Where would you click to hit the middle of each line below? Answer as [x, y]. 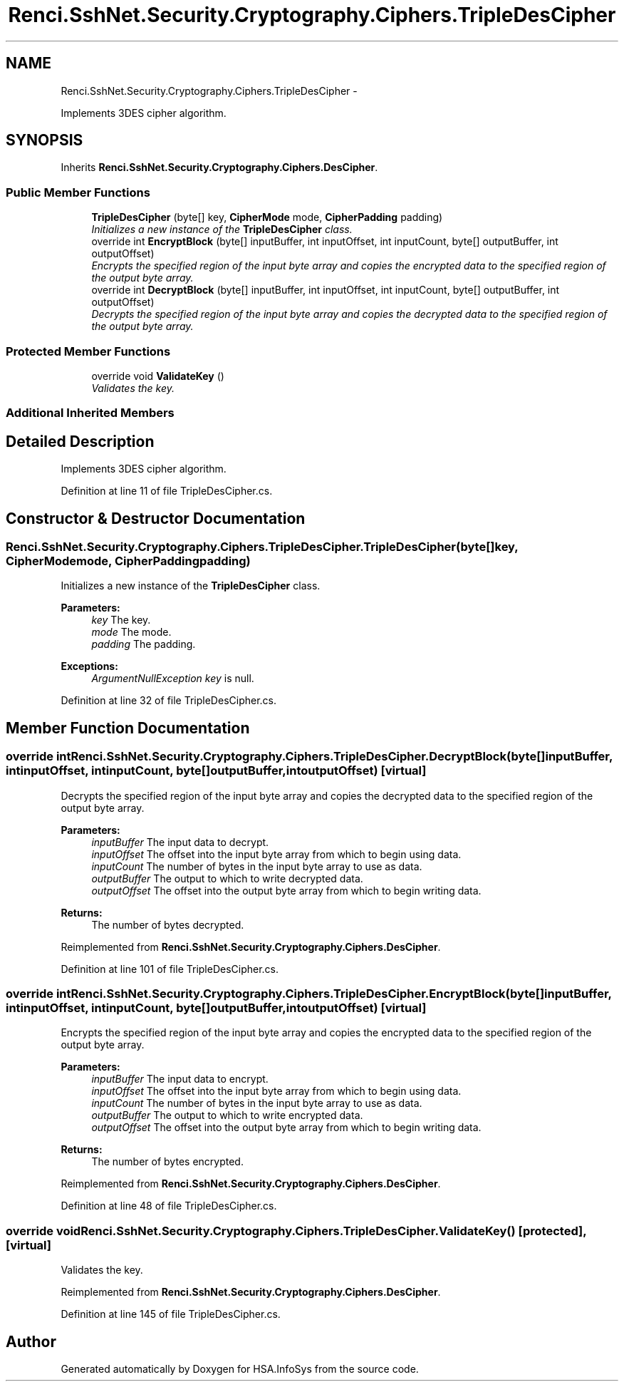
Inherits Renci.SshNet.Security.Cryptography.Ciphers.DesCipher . [219, 167]
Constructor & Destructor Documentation [156, 518]
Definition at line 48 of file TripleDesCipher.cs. [169, 1206]
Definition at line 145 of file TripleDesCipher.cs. [171, 1314]
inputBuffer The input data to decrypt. [180, 842]
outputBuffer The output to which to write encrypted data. [227, 1115]
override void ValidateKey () [158, 376]
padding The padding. [144, 644]
